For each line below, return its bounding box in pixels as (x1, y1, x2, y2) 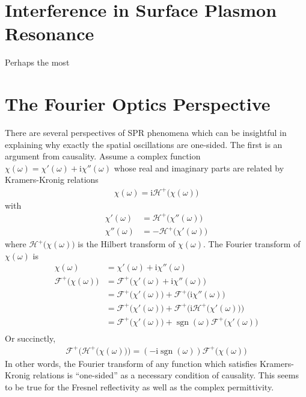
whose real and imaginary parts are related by (114, 161, 284, 174)
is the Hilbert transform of (78, 238, 176, 250)
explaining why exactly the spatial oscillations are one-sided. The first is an (5, 138, 283, 150)
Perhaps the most (5, 56, 70, 69)
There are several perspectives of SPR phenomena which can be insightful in (5, 126, 287, 139)
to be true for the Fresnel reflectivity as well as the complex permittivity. (5, 380, 274, 393)
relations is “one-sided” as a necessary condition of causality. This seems (32, 369, 299, 381)
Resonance (5, 21, 94, 46)
